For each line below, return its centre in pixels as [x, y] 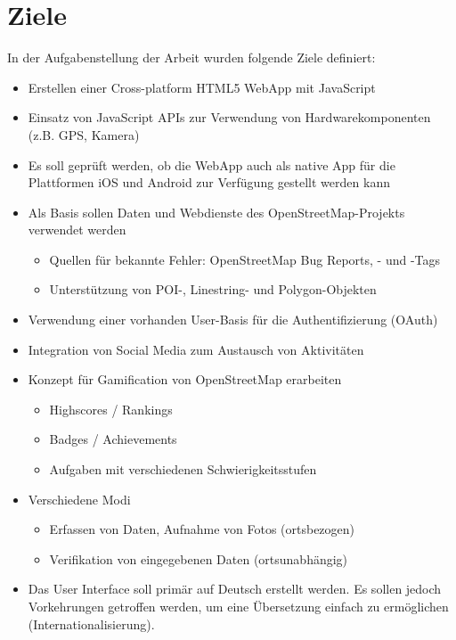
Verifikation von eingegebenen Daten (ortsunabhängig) [199, 558]
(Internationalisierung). [91, 624]
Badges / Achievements [113, 439]
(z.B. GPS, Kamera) [84, 134]
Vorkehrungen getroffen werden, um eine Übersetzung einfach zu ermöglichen [238, 606]
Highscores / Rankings [111, 409]
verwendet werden [77, 230]
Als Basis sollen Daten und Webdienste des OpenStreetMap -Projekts [216, 212]
